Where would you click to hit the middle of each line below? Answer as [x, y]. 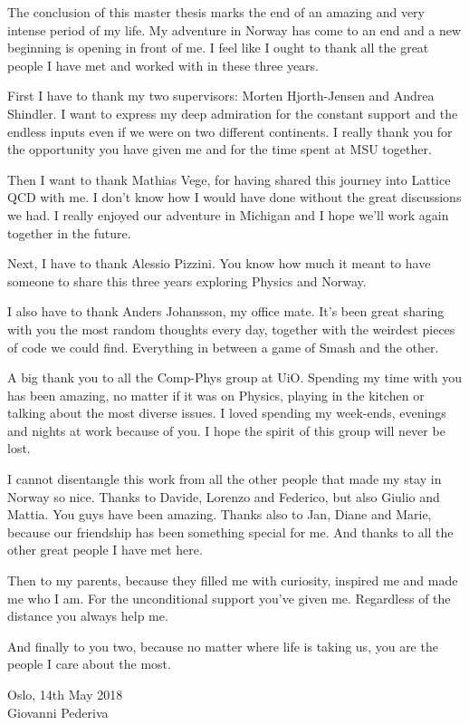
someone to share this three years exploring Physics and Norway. [187, 280]
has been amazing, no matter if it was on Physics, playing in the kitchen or [216, 395]
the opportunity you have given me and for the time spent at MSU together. [220, 149]
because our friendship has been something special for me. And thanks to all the [230, 532]
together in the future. [69, 232]
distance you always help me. [88, 616]
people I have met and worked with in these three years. [163, 65]
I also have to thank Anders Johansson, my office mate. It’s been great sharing [226, 311]
